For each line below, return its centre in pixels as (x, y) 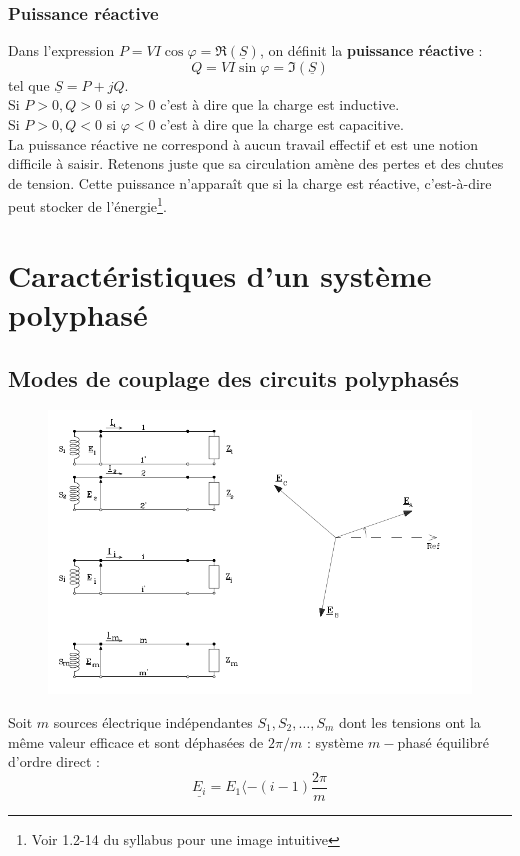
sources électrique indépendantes (153, 721)
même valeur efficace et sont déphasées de (136, 741)
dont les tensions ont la (410, 721)
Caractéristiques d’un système (220, 274)
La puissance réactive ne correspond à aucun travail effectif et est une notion (243, 143)
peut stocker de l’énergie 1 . (87, 205)
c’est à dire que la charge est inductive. (280, 104)
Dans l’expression (61, 50)
